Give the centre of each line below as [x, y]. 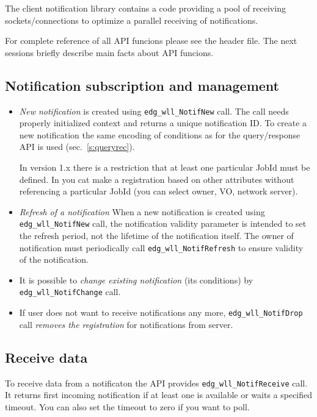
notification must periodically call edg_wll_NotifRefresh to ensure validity [161, 247]
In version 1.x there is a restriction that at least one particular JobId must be [165, 167]
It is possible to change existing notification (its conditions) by [136, 280]
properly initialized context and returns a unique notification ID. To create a [163, 123]
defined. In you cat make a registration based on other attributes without [157, 179]
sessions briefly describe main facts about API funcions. [109, 52]
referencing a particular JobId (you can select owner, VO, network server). [158, 191]
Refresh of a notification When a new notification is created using [142, 211]
